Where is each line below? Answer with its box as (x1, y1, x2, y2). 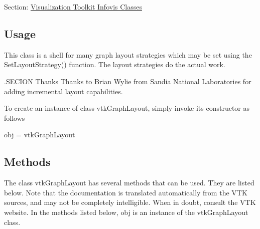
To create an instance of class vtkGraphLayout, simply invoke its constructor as (4, 103, 250, 113)
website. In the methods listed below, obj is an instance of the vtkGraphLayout (4, 206, 248, 217)
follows (4, 112, 25, 123)
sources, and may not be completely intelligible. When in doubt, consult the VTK (4, 197, 256, 207)
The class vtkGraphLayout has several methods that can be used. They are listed (4, 177, 254, 188)
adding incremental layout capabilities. (4, 86, 123, 96)
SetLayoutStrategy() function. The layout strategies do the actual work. (4, 59, 225, 70)
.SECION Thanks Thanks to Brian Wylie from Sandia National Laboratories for (4, 76, 251, 86)
